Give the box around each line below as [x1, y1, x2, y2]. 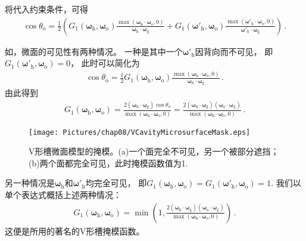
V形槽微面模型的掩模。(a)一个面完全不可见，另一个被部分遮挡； [29, 145, 279, 157]
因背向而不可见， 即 [195, 45, 273, 57]
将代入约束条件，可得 [5, 3, 88, 15]
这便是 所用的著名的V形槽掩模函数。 [5, 224, 145, 237]
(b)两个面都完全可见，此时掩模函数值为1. [29, 156, 188, 169]
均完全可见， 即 [85, 177, 147, 189]
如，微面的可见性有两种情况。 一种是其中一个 [5, 45, 183, 57]
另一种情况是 [5, 177, 55, 189]
